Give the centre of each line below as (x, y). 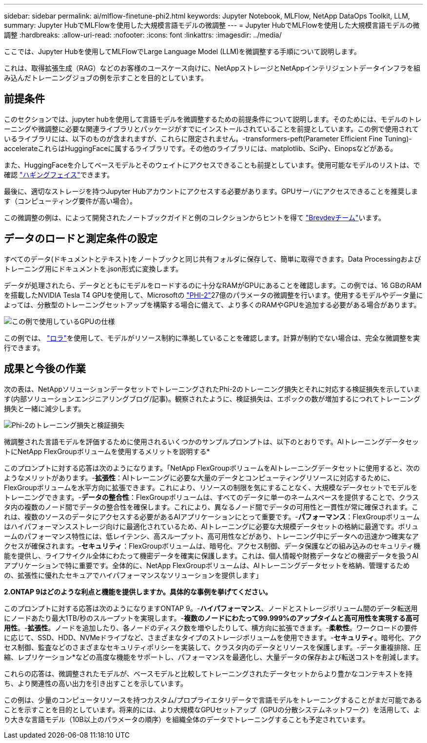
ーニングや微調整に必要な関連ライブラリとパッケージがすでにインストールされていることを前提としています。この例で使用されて (211, 129)
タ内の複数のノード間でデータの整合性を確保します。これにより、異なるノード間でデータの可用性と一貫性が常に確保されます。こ (211, 507)
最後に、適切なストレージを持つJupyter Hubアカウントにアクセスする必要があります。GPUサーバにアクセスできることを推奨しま (211, 191)
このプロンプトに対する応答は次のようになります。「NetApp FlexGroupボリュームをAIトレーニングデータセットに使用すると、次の (212, 468)
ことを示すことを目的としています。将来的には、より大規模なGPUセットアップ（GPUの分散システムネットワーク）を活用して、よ (212, 709)
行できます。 (24, 347)
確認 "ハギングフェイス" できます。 (59, 174)
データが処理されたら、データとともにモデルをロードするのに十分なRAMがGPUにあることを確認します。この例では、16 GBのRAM (213, 285)
